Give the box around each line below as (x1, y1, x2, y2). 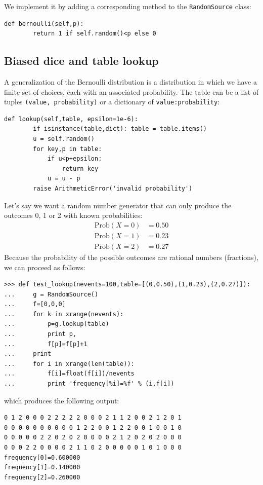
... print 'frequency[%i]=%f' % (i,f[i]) (4, 380, 174, 388)
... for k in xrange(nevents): (4, 310, 124, 318)
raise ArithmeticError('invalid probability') (33, 185, 193, 193)
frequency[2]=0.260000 (4, 473, 80, 481)
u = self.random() (33, 135, 95, 143)
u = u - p (47, 175, 80, 182)
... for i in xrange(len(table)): (4, 360, 135, 367)
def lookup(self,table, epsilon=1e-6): (4, 115, 138, 123)
